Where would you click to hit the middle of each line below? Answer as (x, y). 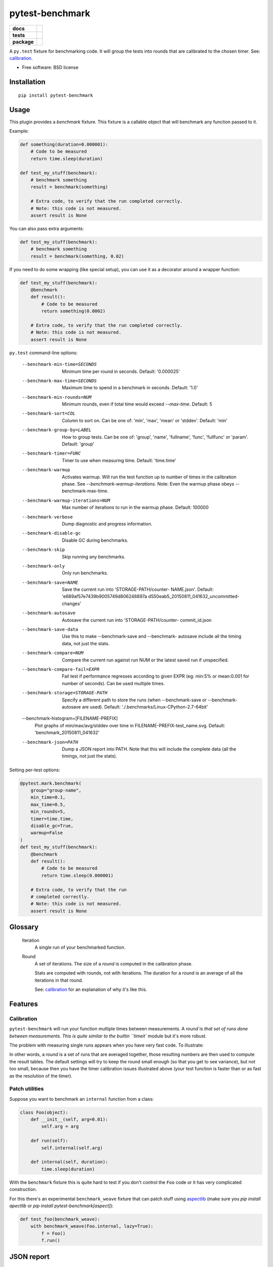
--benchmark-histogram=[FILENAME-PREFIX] (70, 718)
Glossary (24, 927)
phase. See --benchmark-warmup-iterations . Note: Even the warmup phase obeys (148, 484)
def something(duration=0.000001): (64, 145)
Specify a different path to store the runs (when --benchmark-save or (134, 700)
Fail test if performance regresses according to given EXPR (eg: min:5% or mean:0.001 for (156, 676)
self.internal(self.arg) (72, 1148)
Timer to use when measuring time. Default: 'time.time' (119, 460)
